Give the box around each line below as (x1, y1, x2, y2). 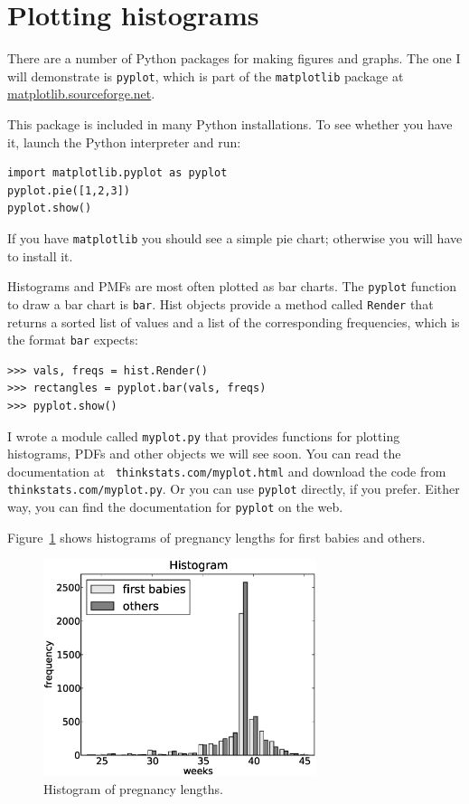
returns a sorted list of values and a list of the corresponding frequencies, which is (7, 312, 460, 331)
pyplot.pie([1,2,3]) (7, 184, 131, 197)
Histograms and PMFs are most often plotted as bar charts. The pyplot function (7, 277, 457, 296)
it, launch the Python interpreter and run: (7, 132, 241, 151)
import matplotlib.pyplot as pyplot (7, 166, 228, 180)
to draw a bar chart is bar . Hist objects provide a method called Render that (7, 294, 434, 313)
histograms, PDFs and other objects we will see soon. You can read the (7, 444, 401, 463)
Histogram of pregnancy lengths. (43, 779, 223, 798)
